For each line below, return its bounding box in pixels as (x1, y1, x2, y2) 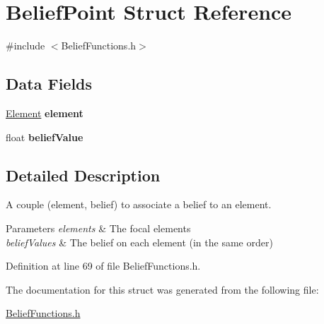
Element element (6, 105, 83, 120)
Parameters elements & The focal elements (6, 220, 191, 235)
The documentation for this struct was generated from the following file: (6, 282, 319, 296)
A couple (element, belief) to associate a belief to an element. (6, 197, 272, 212)
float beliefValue (6, 129, 83, 144)
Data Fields (6, 73, 93, 95)
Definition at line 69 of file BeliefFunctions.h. (6, 258, 201, 273)
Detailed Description (6, 164, 161, 186)
